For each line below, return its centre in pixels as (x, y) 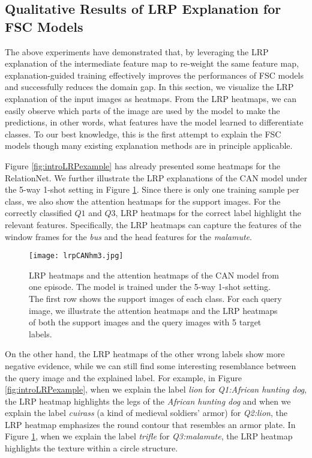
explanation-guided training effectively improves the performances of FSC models (154, 75)
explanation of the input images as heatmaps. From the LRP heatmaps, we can (151, 98)
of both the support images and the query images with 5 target (145, 322)
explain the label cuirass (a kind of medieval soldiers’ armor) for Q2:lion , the (146, 413)
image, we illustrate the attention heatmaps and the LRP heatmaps (153, 310)
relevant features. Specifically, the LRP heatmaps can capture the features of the (153, 224)
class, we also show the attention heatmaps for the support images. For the (143, 201)
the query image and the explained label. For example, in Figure (123, 377)
